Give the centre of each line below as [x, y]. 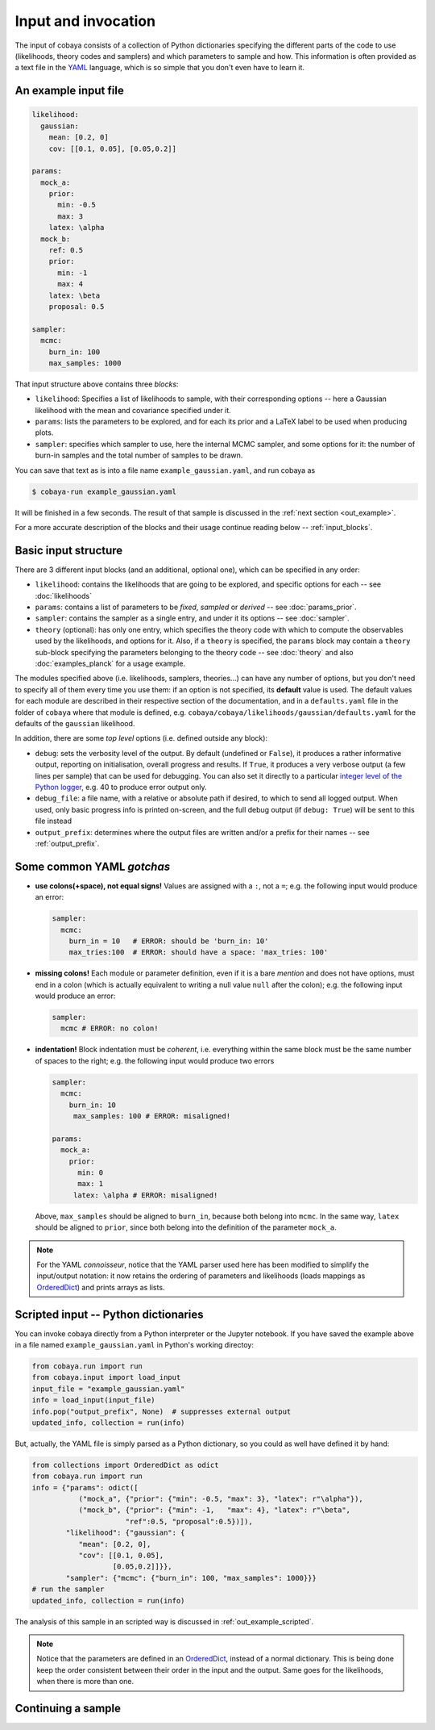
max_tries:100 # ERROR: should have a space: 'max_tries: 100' [199, 953]
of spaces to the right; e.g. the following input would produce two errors [155, 1060]
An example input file [69, 91]
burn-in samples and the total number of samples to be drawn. [139, 455]
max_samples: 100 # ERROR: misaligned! [152, 1116]
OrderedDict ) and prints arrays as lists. [101, 1287]
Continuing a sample [68, 1708]
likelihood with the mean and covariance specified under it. [133, 410]
